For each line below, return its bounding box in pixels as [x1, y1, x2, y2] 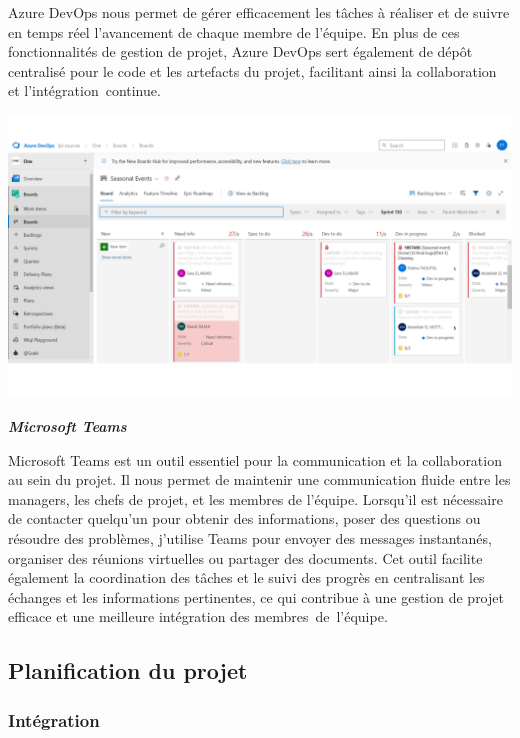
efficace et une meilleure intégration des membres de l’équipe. [8, 606, 388, 627]
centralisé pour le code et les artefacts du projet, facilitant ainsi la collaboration [8, 60, 497, 81]
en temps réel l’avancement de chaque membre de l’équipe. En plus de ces [8, 21, 460, 42]
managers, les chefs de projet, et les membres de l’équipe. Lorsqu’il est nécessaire [8, 488, 503, 509]
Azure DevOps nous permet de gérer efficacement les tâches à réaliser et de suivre [8, 2, 510, 22]
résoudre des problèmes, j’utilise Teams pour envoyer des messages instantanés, [8, 528, 492, 549]
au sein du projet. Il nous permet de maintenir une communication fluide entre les [8, 469, 511, 490]
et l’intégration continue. [8, 80, 161, 101]
